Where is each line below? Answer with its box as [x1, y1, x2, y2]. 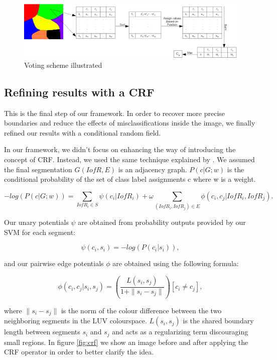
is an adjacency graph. [118, 164, 187, 174]
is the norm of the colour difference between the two [61, 305, 222, 315]
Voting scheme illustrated [24, 59, 102, 70]
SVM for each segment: [4, 226, 76, 237]
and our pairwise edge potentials [4, 258, 104, 269]
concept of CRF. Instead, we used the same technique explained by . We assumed [4, 154, 255, 164]
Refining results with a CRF [4, 84, 155, 99]
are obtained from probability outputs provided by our [78, 217, 246, 227]
